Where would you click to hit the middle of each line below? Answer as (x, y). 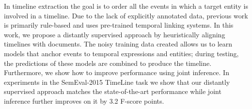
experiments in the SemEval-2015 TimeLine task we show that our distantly (117, 82)
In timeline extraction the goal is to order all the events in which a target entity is (126, 6)
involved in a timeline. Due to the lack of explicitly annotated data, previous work (126, 15)
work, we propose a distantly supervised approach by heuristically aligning (115, 34)
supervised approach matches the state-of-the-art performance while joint (113, 91)
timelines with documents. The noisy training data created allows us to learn (118, 44)
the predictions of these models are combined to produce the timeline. (108, 63)
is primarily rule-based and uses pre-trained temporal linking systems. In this (119, 25)
